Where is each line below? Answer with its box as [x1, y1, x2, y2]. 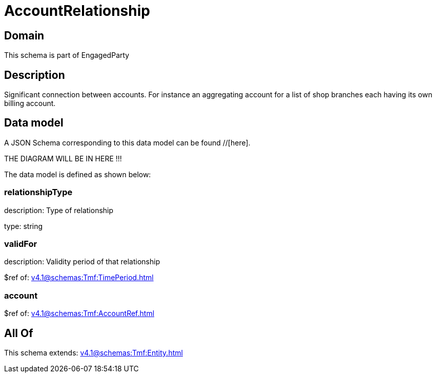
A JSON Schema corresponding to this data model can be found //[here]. [4, 138, 251, 147]
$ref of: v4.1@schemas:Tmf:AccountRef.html [4, 309, 155, 318]
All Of [4, 326, 33, 340]
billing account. [4, 99, 56, 108]
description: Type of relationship [4, 205, 114, 215]
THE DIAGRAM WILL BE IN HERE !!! [4, 154, 122, 163]
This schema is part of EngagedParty [4, 51, 130, 60]
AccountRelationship [4, 2, 150, 19]
